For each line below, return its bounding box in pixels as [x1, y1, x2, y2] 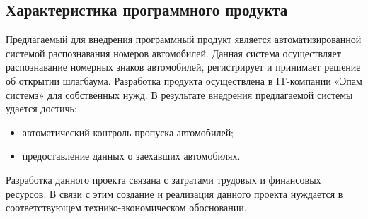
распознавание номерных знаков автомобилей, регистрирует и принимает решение [6, 59, 361, 74]
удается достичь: [6, 101, 77, 116]
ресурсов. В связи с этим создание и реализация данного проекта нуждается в [6, 186, 343, 201]
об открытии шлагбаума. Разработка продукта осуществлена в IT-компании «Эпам [6, 73, 362, 88]
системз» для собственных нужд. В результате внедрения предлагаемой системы [6, 87, 353, 102]
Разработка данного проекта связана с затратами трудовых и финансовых [6, 172, 321, 187]
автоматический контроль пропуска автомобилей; [22, 124, 234, 139]
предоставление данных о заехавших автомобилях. [22, 148, 241, 163]
